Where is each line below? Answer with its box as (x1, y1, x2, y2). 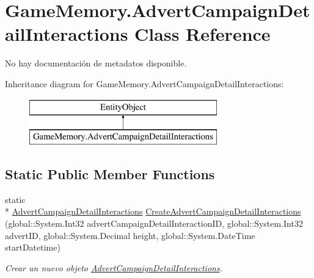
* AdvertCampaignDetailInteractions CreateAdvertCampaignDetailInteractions (5, 205, 301, 218)
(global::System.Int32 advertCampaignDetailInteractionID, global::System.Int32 (5, 217, 303, 230)
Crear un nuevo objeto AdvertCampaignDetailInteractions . (5, 261, 222, 274)
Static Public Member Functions (5, 165, 215, 184)
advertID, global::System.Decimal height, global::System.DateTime (5, 229, 255, 241)
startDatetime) (5, 241, 60, 254)
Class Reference (134, 21, 271, 46)
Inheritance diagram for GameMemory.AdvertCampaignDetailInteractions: (5, 77, 284, 90)
